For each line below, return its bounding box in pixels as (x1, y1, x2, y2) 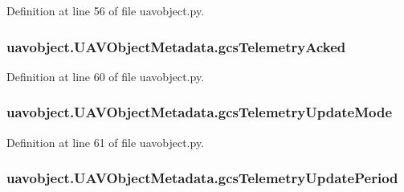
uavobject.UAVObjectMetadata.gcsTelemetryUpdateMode (6, 102, 393, 122)
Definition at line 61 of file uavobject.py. (6, 133, 205, 150)
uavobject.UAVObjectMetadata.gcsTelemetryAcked (6, 36, 346, 56)
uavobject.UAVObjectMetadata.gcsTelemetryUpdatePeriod (6, 168, 398, 188)
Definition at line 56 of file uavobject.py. (6, 2, 205, 18)
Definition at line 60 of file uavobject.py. (6, 67, 205, 84)
